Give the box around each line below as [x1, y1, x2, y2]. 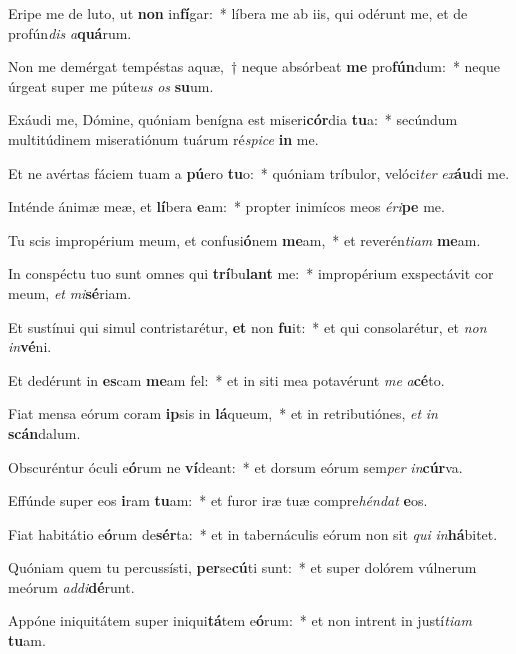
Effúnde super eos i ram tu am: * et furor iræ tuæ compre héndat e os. [8, 490, 428, 511]
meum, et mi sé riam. [8, 282, 132, 303]
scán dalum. [8, 422, 81, 443]
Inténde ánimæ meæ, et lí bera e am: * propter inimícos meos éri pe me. [8, 196, 445, 217]
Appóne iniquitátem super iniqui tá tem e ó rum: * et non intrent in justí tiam [8, 610, 472, 631]
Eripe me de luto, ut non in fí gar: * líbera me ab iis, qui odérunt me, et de [8, 3, 468, 23]
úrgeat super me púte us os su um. [8, 75, 214, 96]
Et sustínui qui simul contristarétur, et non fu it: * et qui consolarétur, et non [8, 316, 487, 337]
